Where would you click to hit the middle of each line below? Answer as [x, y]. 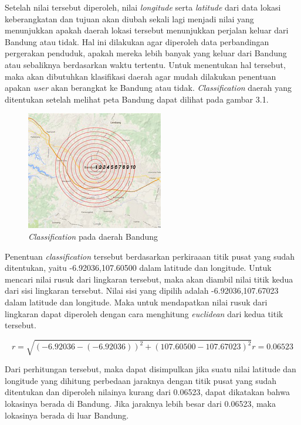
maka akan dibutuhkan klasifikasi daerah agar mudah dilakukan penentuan [141, 76]
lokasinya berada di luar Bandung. [67, 415]
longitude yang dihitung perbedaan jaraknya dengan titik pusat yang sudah [141, 380]
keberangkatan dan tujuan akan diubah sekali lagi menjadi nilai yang [129, 18]
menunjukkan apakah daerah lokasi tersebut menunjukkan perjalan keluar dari [147, 30]
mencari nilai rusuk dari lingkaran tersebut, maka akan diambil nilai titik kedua [149, 279]
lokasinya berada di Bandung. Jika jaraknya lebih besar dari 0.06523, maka [140, 404]
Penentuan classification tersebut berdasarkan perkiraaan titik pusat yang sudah [150, 256]
